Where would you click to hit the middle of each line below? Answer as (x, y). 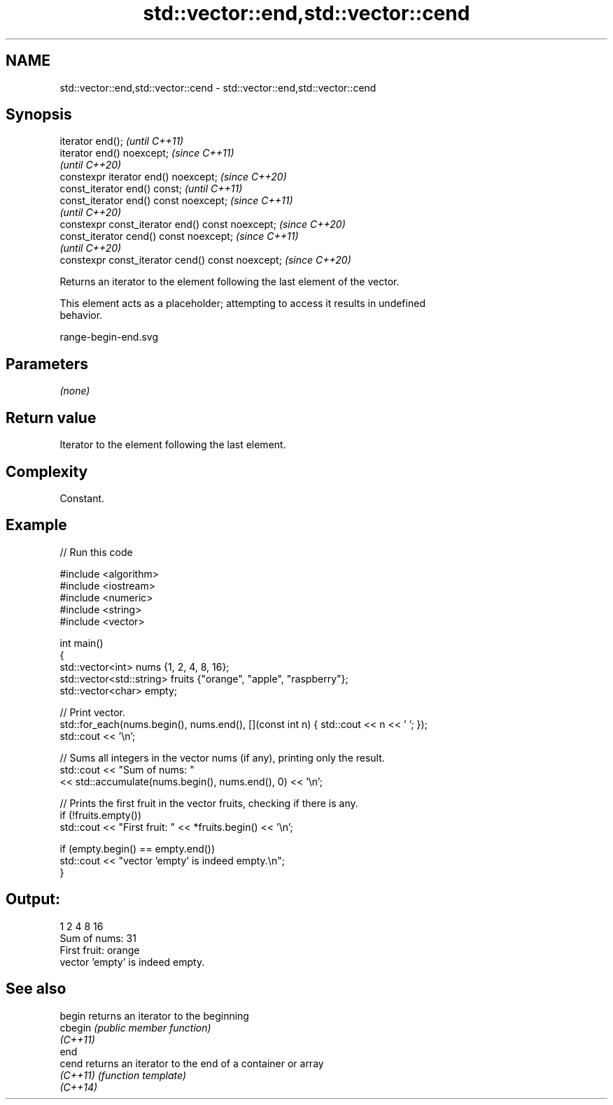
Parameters (47, 364)
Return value (51, 418)
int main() (82, 643)
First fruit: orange (100, 950)
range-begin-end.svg (109, 337)
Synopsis (39, 115)
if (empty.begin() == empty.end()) (138, 848)
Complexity (47, 471)
